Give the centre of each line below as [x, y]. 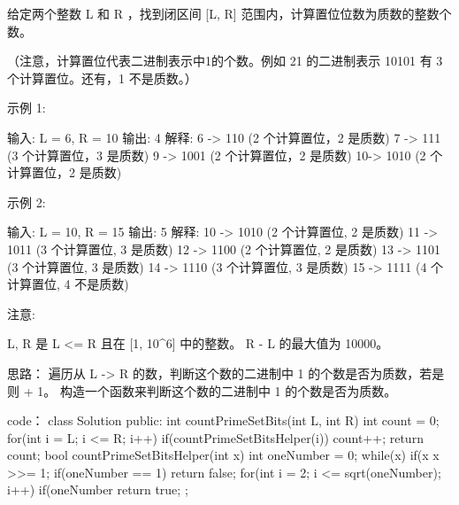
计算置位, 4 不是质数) [68, 284]
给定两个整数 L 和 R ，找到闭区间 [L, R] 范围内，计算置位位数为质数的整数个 [229, 13]
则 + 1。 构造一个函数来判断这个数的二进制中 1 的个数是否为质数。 [202, 390]
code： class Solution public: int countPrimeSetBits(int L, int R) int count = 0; [223, 420]
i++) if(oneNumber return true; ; [98, 489]
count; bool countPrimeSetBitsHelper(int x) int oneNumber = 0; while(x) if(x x [223, 455]
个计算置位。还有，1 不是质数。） [102, 78]
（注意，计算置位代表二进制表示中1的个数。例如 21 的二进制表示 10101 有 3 [225, 61]
